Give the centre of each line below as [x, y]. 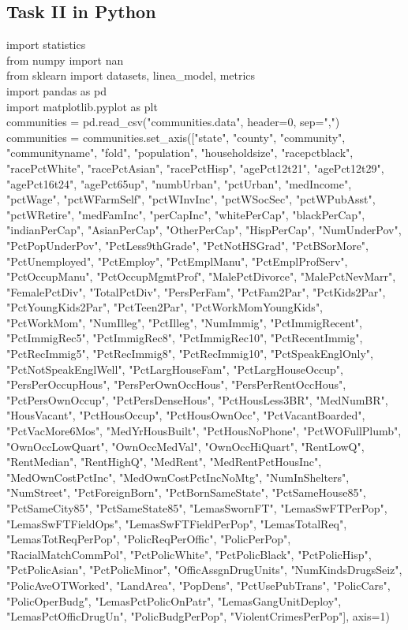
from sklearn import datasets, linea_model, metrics [131, 75]
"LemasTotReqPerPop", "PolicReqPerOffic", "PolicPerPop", [149, 539]
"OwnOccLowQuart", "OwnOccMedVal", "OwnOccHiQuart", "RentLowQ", [185, 446]
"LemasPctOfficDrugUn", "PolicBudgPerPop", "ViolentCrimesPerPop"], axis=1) [198, 616]
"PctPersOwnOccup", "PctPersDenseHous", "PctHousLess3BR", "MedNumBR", [197, 399]
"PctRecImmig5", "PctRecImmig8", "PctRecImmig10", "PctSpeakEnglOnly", [190, 354]
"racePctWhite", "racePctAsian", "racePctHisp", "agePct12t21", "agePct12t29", [195, 168]
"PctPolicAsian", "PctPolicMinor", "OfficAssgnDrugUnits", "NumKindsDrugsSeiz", [204, 570]
